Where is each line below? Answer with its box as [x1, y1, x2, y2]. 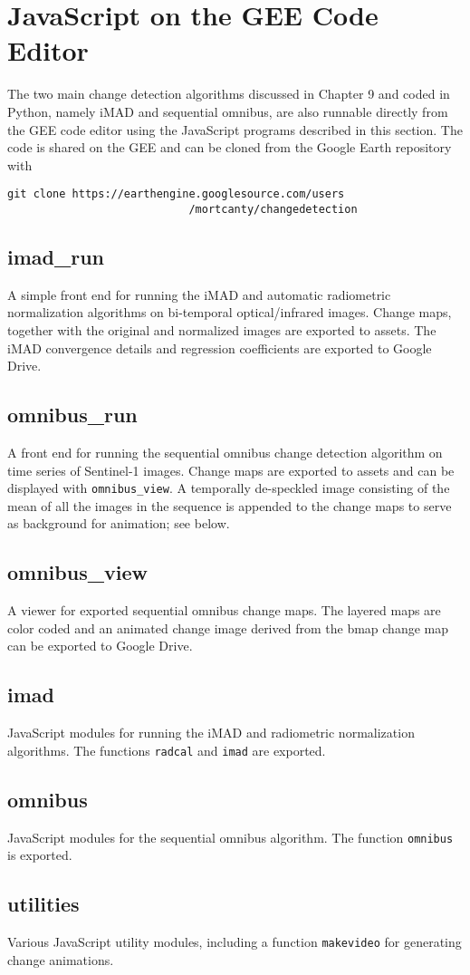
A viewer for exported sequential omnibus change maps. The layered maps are [7, 601, 441, 620]
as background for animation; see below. [7, 514, 230, 533]
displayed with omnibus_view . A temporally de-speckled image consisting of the [7, 478, 450, 497]
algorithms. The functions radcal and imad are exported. [7, 740, 326, 759]
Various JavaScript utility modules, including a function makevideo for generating [7, 932, 462, 951]
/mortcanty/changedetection [188, 202, 358, 216]
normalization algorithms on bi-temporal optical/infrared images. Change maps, [7, 303, 452, 322]
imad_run [7, 242, 105, 270]
